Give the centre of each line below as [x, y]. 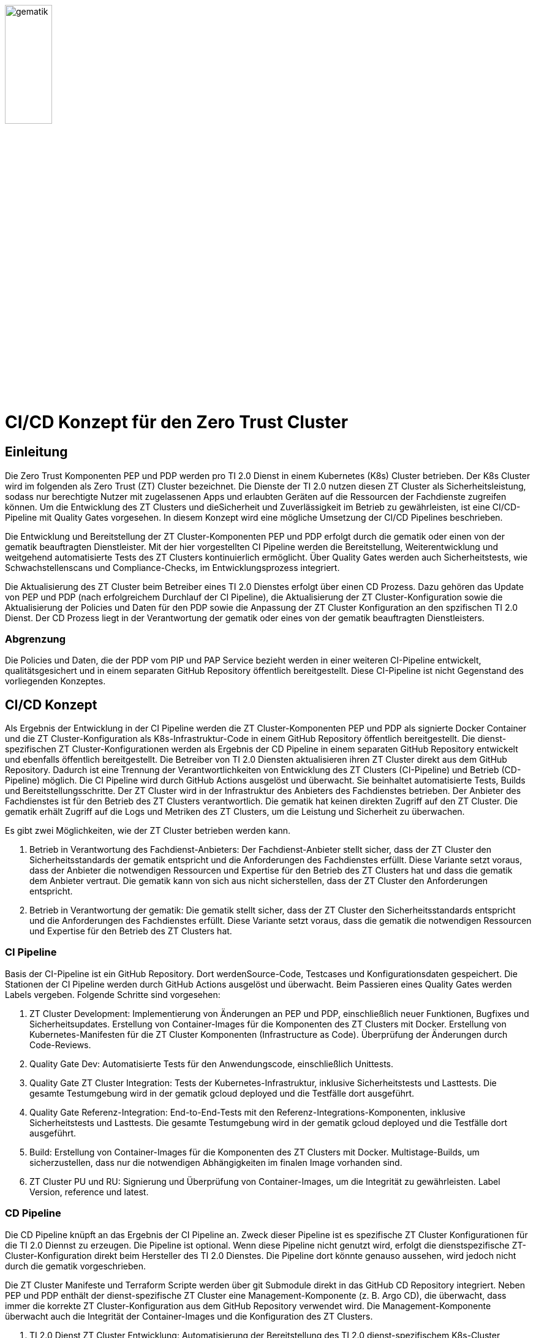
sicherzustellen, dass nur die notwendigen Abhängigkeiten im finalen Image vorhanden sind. [216, 1162]
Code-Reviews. [60, 1045]
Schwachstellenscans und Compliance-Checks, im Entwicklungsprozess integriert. [172, 567]
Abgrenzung [36, 639]
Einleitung [36, 452]
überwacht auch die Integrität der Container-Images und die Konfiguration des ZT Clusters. [189, 1316]
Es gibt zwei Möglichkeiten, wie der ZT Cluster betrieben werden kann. [148, 831]
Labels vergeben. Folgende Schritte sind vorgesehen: [113, 994]
